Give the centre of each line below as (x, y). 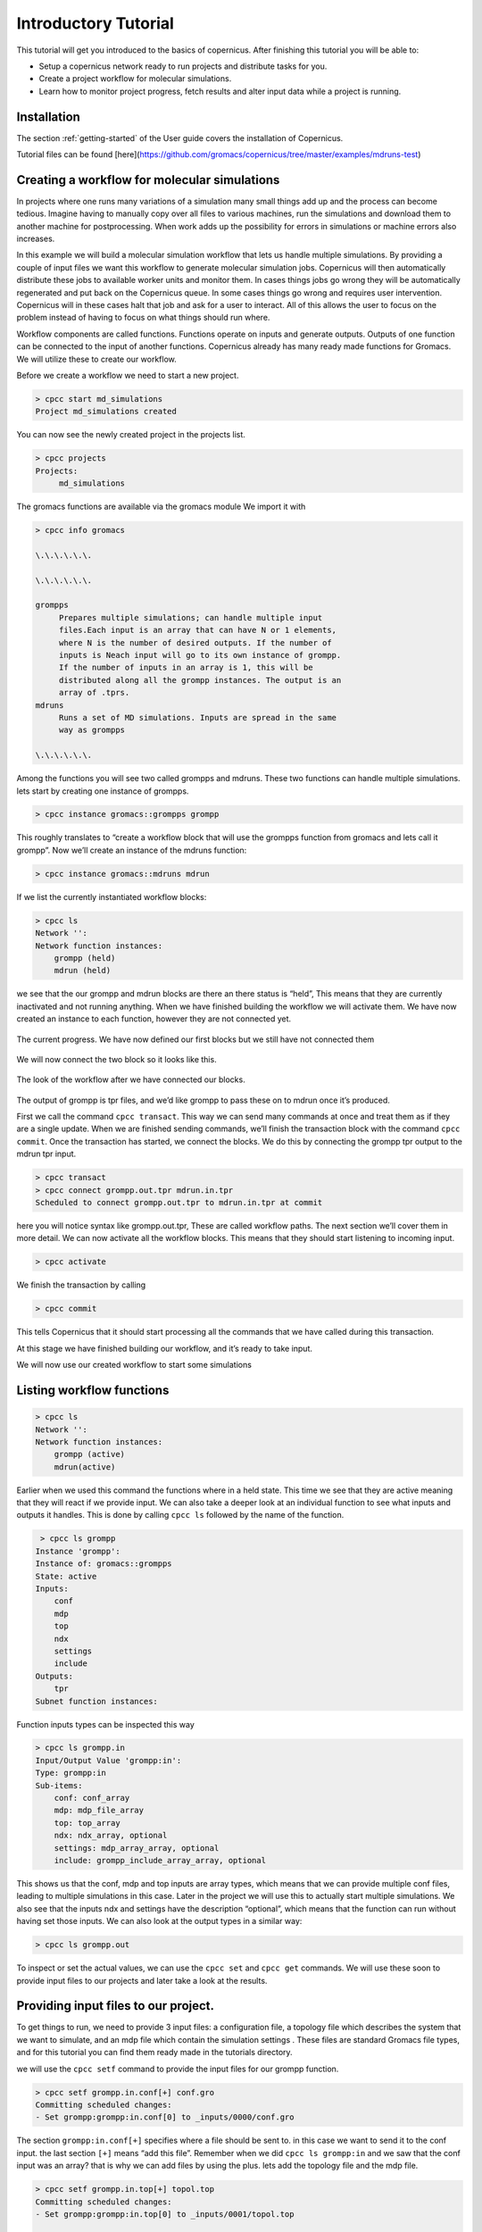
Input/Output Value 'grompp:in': (108, 1760)
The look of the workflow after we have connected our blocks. (131, 1079)
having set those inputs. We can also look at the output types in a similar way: (159, 1921)
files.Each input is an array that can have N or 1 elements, (198, 630)
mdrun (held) (83, 970)
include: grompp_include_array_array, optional (160, 1860)
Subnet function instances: (96, 1701)
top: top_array (87, 1823)
